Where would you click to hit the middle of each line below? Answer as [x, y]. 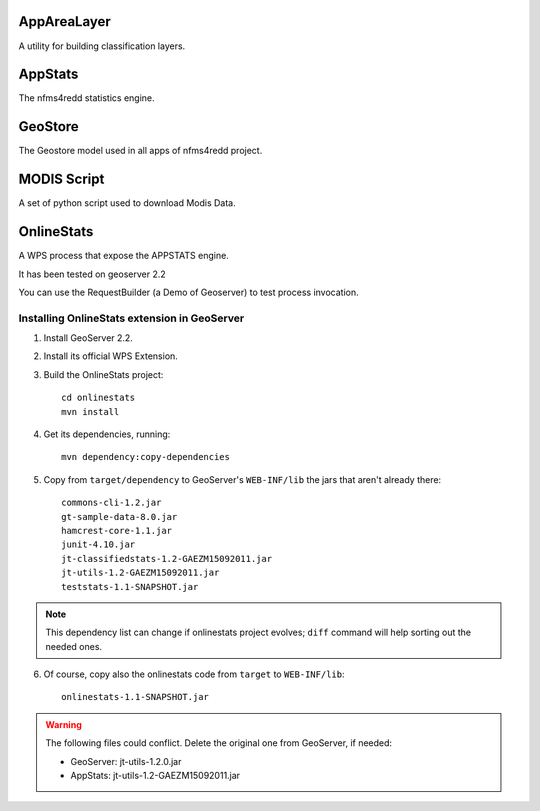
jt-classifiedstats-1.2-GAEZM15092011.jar [167, 558]
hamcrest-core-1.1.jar [117, 530]
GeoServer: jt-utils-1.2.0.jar [126, 761]
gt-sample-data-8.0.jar [119, 516]
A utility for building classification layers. [102, 46]
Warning [63, 724]
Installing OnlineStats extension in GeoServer [131, 318]
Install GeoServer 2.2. [88, 338]
